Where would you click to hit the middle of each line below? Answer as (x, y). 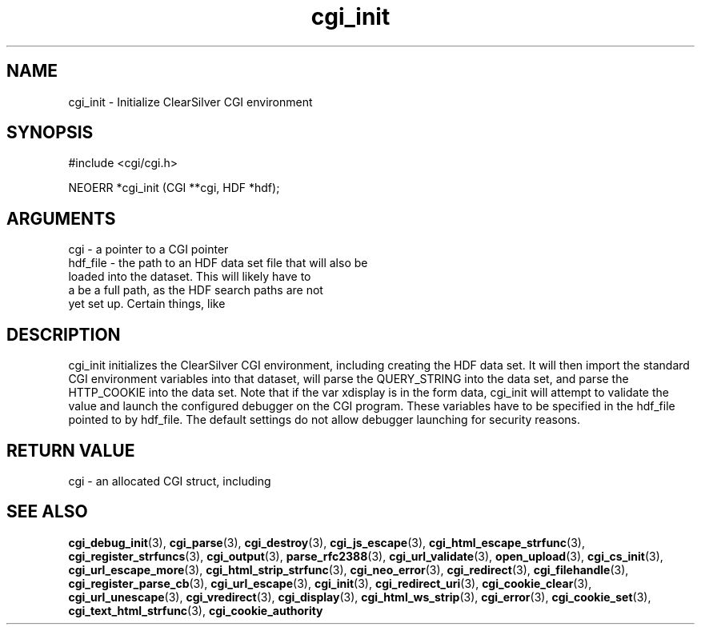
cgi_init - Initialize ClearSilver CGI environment (190, 102)
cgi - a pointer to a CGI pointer (148, 250)
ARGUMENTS (61, 218)
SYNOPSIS (50, 133)
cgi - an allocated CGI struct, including (170, 481)
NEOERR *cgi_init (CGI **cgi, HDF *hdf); (174, 188)
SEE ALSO (47, 512)
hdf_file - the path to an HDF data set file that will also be (218, 263)
